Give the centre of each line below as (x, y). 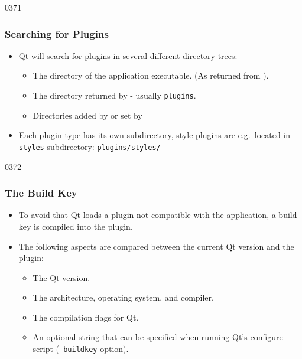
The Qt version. (61, 277)
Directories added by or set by (87, 115)
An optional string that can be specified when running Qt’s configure (158, 337)
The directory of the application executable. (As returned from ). (151, 75)
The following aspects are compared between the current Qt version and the (156, 246)
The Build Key (41, 193)
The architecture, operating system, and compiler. (123, 297)
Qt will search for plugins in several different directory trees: (128, 55)
